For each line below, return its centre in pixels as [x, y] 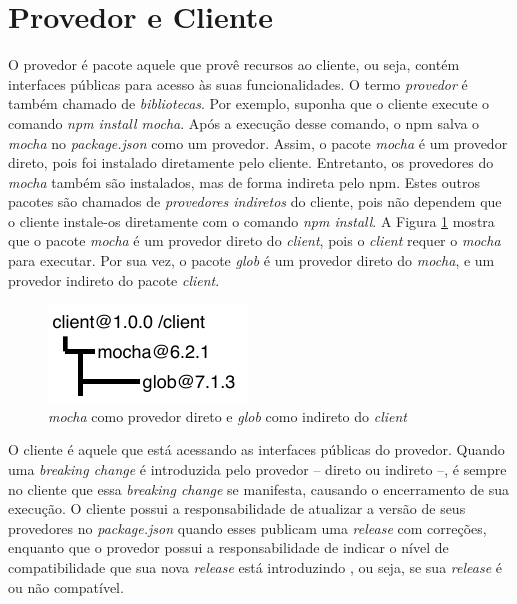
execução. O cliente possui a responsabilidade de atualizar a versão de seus [237, 508]
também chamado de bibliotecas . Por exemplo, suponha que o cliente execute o [249, 103]
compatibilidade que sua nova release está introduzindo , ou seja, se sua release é [255, 567]
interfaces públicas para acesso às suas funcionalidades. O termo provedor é [238, 83]
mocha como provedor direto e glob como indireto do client [227, 415]
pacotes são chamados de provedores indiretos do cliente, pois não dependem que [255, 201]
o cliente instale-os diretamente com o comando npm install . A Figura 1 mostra [251, 220]
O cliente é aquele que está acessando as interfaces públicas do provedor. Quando [256, 449]
